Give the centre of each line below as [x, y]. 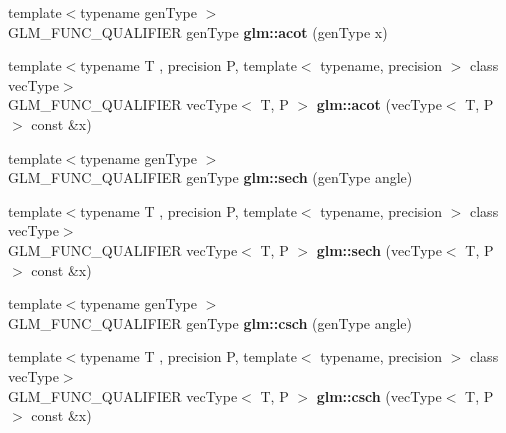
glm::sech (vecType [379, 249]
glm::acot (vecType [379, 104]
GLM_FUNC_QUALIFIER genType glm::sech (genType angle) [210, 177]
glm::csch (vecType [379, 395]
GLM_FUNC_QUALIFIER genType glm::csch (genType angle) [210, 322]
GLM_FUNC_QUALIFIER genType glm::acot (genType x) [198, 31]
